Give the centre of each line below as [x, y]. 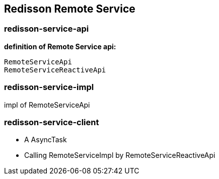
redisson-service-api [47, 29]
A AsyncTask [46, 140]
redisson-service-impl [49, 87]
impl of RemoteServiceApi [47, 105]
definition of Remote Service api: [60, 46]
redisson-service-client [52, 122]
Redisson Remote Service [70, 9]
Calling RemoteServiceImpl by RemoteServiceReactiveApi [120, 155]
